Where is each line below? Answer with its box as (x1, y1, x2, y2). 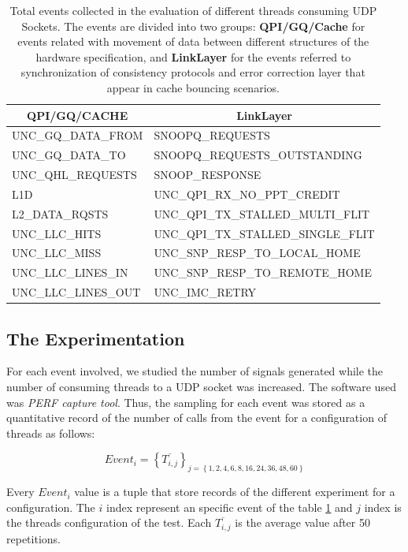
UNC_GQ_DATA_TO (12, 147, 126, 163)
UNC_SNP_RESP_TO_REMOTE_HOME (154, 264, 372, 281)
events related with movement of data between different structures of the (17, 33, 369, 50)
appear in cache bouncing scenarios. (106, 79, 280, 95)
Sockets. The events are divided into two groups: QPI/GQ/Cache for (21, 17, 365, 34)
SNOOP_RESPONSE (154, 166, 261, 183)
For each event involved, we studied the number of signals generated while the (6, 363, 384, 379)
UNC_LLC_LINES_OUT (12, 284, 141, 300)
